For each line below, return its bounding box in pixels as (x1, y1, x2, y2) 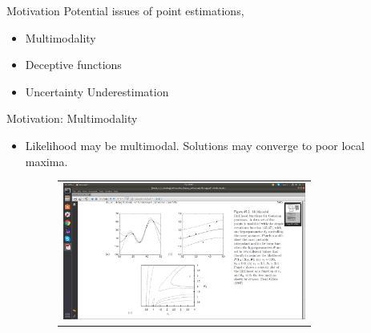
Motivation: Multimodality (6, 110, 138, 127)
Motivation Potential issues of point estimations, (6, 2, 244, 18)
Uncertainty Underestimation (25, 83, 169, 99)
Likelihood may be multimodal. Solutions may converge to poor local (25, 136, 365, 153)
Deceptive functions (25, 56, 122, 73)
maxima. (25, 152, 68, 169)
